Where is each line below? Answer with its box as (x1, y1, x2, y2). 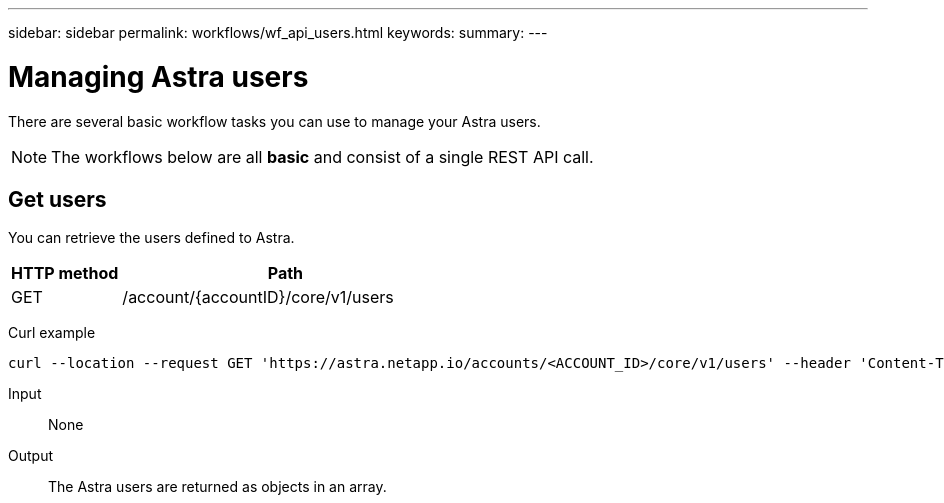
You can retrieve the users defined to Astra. (8, 229, 295, 247)
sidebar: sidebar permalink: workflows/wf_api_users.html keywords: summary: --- (8, 24, 548, 41)
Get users (8, 186, 107, 212)
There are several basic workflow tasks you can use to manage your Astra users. (8, 112, 541, 130)
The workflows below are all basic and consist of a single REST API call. (51, 146, 594, 167)
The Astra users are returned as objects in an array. (48, 478, 387, 496)
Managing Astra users (8, 59, 309, 94)
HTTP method (11, 263, 119, 284)
